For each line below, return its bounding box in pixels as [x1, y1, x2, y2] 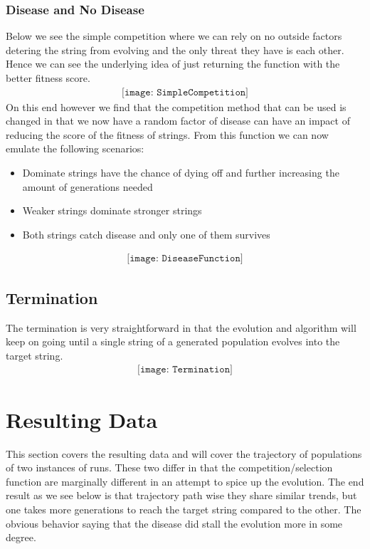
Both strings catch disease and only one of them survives [22, 226, 270, 241]
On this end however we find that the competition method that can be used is [6, 99, 347, 114]
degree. [6, 530, 36, 545]
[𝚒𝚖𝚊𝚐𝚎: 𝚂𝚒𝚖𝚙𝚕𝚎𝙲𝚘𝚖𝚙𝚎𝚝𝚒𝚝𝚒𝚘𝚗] [121, 87, 249, 98]
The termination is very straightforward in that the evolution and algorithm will [6, 320, 356, 335]
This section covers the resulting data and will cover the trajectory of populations [6, 446, 362, 461]
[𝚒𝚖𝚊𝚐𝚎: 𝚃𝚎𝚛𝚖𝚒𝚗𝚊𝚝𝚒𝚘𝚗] [137, 365, 233, 375]
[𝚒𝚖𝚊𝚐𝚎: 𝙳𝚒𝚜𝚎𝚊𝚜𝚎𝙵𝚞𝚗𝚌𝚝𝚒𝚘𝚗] [127, 253, 243, 264]
